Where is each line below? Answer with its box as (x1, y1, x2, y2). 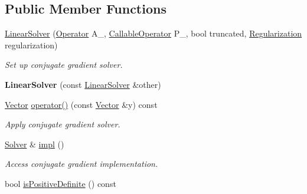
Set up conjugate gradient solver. (5, 58, 123, 71)
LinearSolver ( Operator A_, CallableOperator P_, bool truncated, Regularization (5, 27, 302, 40)
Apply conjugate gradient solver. (5, 118, 120, 130)
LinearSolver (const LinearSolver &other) (5, 78, 161, 90)
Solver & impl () (5, 137, 64, 150)
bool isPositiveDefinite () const (5, 177, 116, 189)
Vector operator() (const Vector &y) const (5, 98, 158, 110)
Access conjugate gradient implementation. (5, 157, 158, 170)
